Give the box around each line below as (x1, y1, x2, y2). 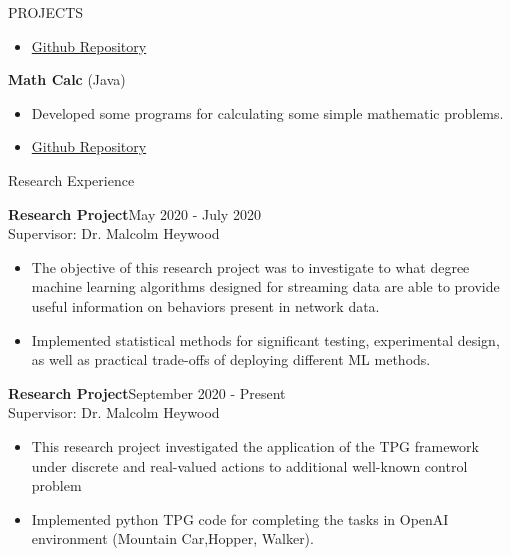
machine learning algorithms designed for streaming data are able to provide (31, 276, 500, 297)
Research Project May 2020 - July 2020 (8, 203, 261, 224)
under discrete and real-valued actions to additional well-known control (31, 455, 468, 476)
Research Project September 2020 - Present (8, 382, 286, 403)
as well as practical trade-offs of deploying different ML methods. (31, 349, 431, 370)
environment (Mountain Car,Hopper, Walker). (31, 528, 314, 549)
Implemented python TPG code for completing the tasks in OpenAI (31, 508, 449, 529)
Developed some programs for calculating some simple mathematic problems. (31, 102, 504, 123)
